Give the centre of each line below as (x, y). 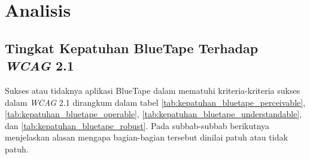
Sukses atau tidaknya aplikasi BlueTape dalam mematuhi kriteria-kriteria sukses (153, 90)
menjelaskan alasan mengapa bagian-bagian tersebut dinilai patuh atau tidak (146, 137)
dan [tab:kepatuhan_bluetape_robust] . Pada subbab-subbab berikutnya (137, 125)
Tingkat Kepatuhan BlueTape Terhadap (132, 48)
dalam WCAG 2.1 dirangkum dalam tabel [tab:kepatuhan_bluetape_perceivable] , (155, 102)
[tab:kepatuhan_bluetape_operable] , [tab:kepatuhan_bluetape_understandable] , (154, 114)
